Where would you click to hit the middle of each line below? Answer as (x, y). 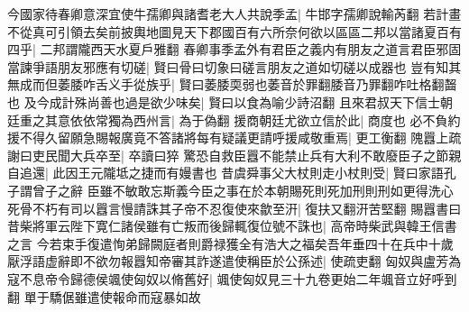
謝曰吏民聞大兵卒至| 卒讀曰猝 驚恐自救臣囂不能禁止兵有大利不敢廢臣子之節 (228, 155)
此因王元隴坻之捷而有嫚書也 (135, 173)
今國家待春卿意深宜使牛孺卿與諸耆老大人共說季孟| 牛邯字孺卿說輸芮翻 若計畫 (234, 14)
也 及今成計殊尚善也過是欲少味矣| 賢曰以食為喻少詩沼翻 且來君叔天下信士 (224, 101)
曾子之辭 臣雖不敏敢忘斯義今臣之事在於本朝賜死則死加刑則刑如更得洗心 (243, 190)
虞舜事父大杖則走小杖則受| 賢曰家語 (339, 173)
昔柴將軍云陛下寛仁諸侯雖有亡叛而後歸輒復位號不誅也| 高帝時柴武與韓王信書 (232, 226)
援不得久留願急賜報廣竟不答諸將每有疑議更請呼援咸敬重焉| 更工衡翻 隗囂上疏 (234, 138)
